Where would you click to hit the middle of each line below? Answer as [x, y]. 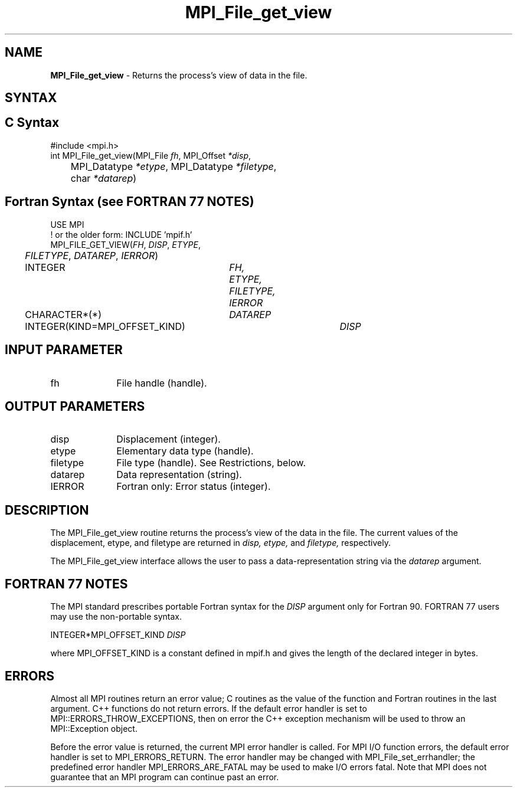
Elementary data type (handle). [185, 451]
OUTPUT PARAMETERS [75, 406]
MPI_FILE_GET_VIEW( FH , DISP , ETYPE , [125, 244]
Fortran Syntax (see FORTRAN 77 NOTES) [130, 202]
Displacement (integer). [168, 439]
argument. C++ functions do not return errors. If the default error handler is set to [209, 708]
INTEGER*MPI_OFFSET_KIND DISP [118, 635]
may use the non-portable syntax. [116, 617]
